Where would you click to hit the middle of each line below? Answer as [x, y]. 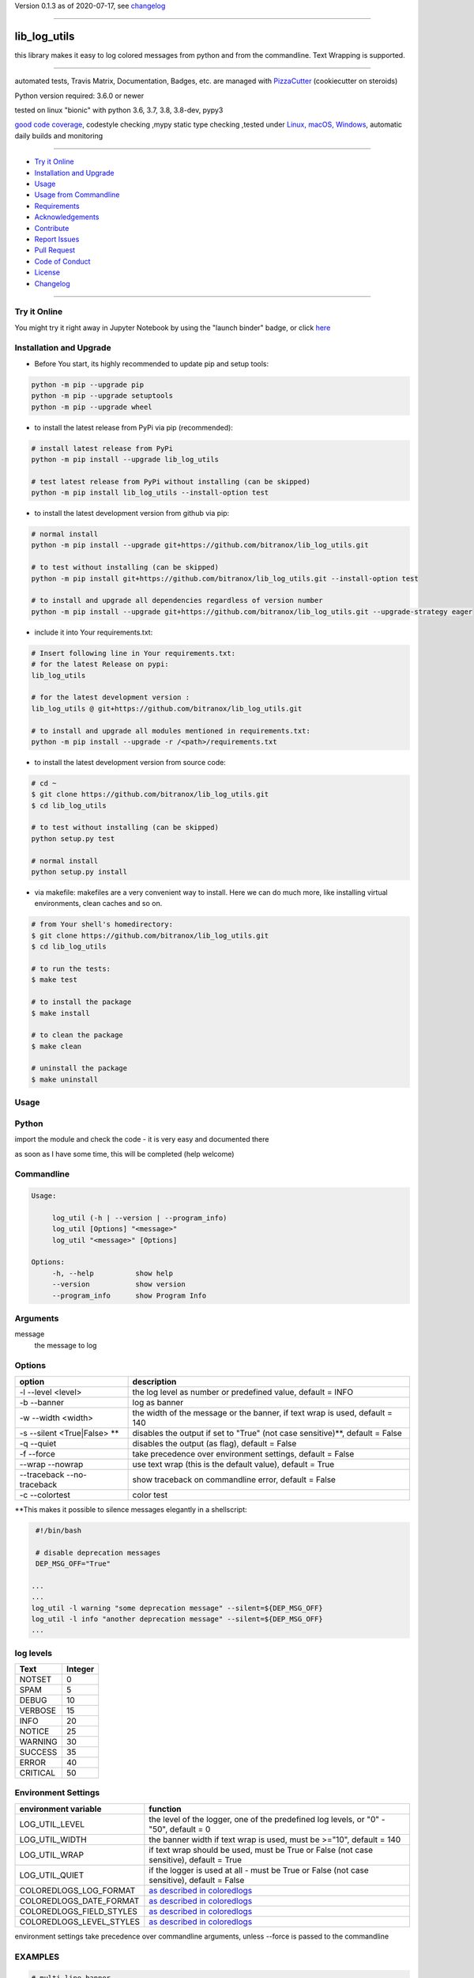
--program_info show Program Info [129, 1295]
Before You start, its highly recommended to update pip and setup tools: [152, 363]
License [47, 272]
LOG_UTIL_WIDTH [53, 1840]
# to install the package [81, 1002]
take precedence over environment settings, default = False [243, 1453]
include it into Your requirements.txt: [94, 632]
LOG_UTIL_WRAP [52, 1855]
